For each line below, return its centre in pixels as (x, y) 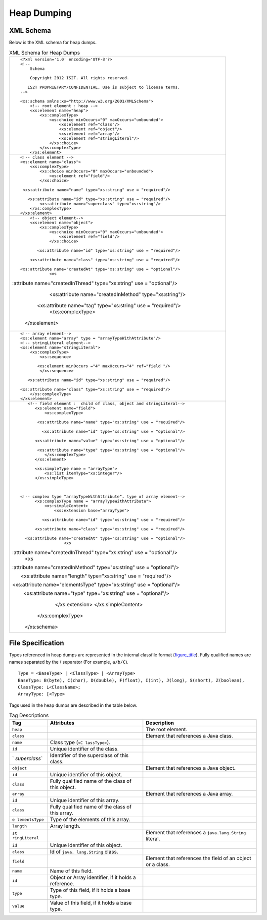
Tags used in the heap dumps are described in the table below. (73, 705)
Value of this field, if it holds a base (91, 903)
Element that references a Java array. (190, 794)
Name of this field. (72, 871)
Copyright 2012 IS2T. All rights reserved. (80, 78)
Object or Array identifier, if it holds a (93, 877)
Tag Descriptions (29, 715)
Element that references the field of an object (199, 859)
